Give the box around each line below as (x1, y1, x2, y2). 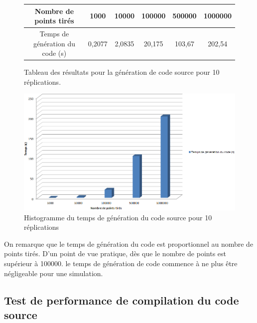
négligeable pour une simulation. (4, 268, 103, 278)
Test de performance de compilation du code (4, 292, 239, 308)
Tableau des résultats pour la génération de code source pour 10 (24, 67, 220, 77)
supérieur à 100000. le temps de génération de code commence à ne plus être (4, 258, 238, 269)
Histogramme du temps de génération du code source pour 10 (24, 212, 212, 222)
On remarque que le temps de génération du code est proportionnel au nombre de (4, 238, 254, 249)
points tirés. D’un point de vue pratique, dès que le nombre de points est (4, 248, 226, 259)
